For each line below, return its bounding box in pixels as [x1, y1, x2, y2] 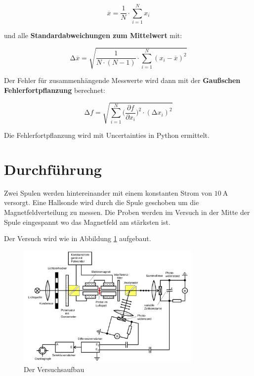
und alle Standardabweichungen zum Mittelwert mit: [4, 30, 182, 41]
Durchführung [4, 159, 102, 179]
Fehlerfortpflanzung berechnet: [4, 84, 105, 95]
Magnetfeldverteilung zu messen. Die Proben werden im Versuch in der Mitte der [4, 207, 250, 217]
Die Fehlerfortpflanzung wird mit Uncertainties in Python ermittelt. [4, 130, 210, 140]
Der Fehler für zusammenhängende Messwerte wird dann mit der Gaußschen [4, 75, 241, 85]
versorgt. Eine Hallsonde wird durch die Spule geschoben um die [4, 197, 199, 208]
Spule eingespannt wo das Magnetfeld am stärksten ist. [4, 216, 170, 227]
